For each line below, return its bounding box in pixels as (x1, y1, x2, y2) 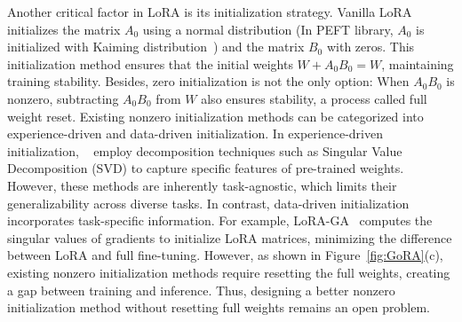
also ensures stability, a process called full (201, 89, 427, 107)
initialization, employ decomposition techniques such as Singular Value (7, 141, 402, 160)
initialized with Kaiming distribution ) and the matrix (7, 37, 305, 56)
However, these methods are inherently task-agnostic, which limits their (7, 176, 397, 194)
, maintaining (381, 54, 454, 73)
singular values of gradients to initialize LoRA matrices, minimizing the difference (7, 228, 452, 247)
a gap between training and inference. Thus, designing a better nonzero (7, 280, 395, 299)
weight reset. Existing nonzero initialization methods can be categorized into (7, 106, 424, 125)
